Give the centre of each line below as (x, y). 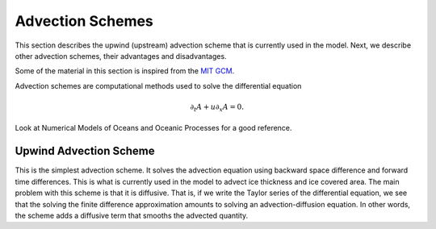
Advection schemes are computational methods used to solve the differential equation (158, 85)
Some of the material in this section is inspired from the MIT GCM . (125, 71)
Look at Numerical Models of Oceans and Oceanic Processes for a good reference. (153, 128)
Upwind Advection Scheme (85, 151)
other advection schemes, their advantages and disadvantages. (121, 56)
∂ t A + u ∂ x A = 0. (217, 107)
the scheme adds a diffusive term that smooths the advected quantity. (132, 215)
